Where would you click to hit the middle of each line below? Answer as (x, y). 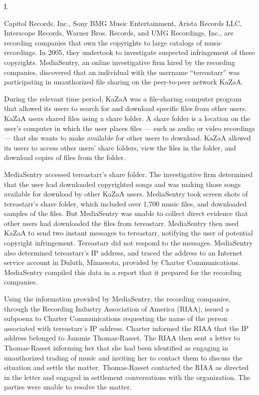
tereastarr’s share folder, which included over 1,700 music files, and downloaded (126, 203)
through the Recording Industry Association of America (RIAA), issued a (117, 308)
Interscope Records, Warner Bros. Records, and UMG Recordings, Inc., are (119, 33)
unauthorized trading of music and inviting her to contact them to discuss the (123, 357)
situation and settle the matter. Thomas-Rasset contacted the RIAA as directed (127, 367)
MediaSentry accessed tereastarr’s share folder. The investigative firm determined (129, 174)
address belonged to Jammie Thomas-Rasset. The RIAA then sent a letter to (122, 338)
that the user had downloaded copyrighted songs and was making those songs (123, 184)
